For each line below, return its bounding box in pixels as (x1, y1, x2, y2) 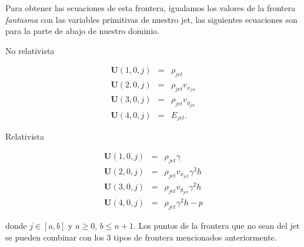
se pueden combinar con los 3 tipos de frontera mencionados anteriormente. (5, 231, 277, 243)
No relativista (5, 44, 55, 56)
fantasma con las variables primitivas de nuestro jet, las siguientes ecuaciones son (5, 13, 298, 25)
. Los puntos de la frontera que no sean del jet (133, 219, 300, 232)
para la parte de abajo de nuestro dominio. (5, 25, 159, 37)
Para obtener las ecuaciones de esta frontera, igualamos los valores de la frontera (5, 2, 296, 13)
